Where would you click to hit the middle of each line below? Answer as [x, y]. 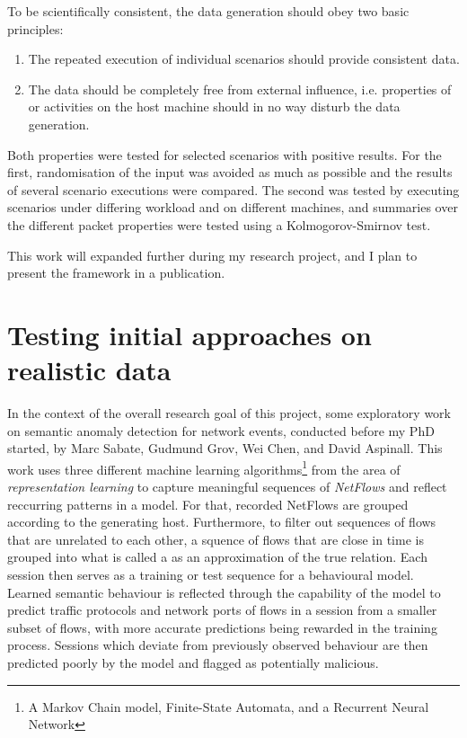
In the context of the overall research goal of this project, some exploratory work [229, 413]
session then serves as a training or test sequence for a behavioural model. [211, 575]
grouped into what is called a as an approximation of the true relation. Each [217, 557]
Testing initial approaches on [189, 334]
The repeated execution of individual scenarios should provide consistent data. [244, 59]
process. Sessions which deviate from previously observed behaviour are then [218, 645]
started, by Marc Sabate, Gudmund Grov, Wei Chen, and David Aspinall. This [225, 448]
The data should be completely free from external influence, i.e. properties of [240, 89]
